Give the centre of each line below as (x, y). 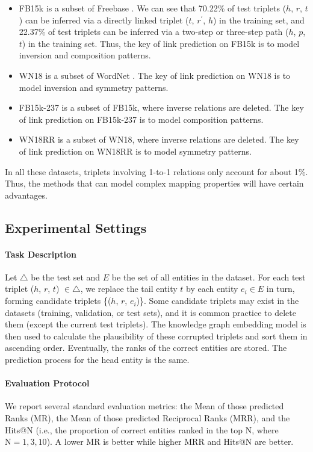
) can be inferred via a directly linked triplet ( (104, 20)
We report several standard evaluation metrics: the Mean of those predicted (144, 406)
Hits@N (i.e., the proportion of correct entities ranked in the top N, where (142, 429)
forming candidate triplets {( (58, 301)
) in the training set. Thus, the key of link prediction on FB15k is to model (161, 43)
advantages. (26, 195)
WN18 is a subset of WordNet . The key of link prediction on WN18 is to (155, 75)
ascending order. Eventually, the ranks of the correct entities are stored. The (146, 348)
